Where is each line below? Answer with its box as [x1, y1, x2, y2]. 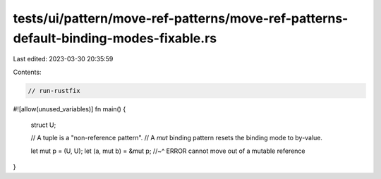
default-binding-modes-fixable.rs [13, 30, 217, 46]
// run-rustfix [28, 87, 80, 94]
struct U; [30, 121, 56, 130]
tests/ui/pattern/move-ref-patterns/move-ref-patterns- [13, 11, 349, 26]
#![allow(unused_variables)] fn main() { [13, 104, 126, 113]
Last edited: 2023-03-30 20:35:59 [13, 55, 114, 63]
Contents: [13, 68, 42, 76]
